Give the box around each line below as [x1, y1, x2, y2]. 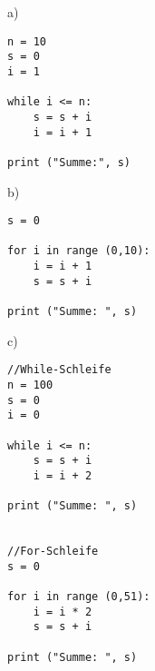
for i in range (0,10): [7, 244, 150, 258]
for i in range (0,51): [7, 590, 150, 604]
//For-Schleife [7, 545, 99, 558]
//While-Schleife [7, 363, 111, 377]
